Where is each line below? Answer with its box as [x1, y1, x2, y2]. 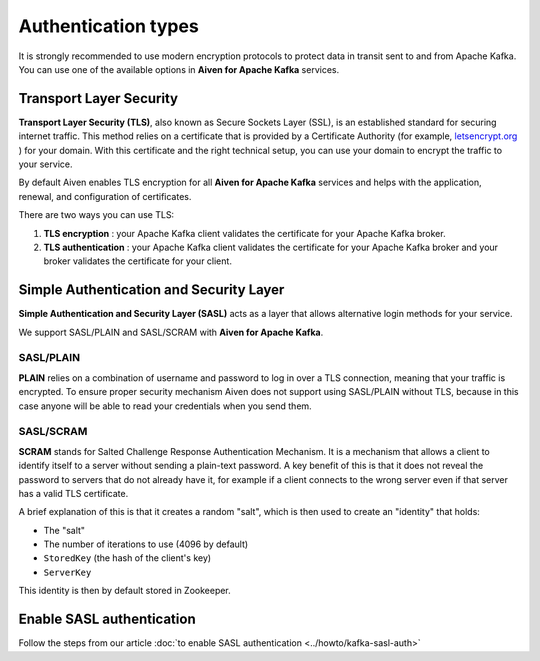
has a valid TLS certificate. [18, 487, 129, 499]
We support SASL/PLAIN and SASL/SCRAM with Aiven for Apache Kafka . [18, 326, 324, 338]
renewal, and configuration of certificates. [18, 190, 192, 202]
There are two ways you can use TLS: [18, 209, 175, 221]
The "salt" [43, 524, 85, 536]
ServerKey [43, 566, 92, 578]
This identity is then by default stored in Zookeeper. [18, 585, 232, 597]
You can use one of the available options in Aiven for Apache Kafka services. [18, 63, 340, 75]
